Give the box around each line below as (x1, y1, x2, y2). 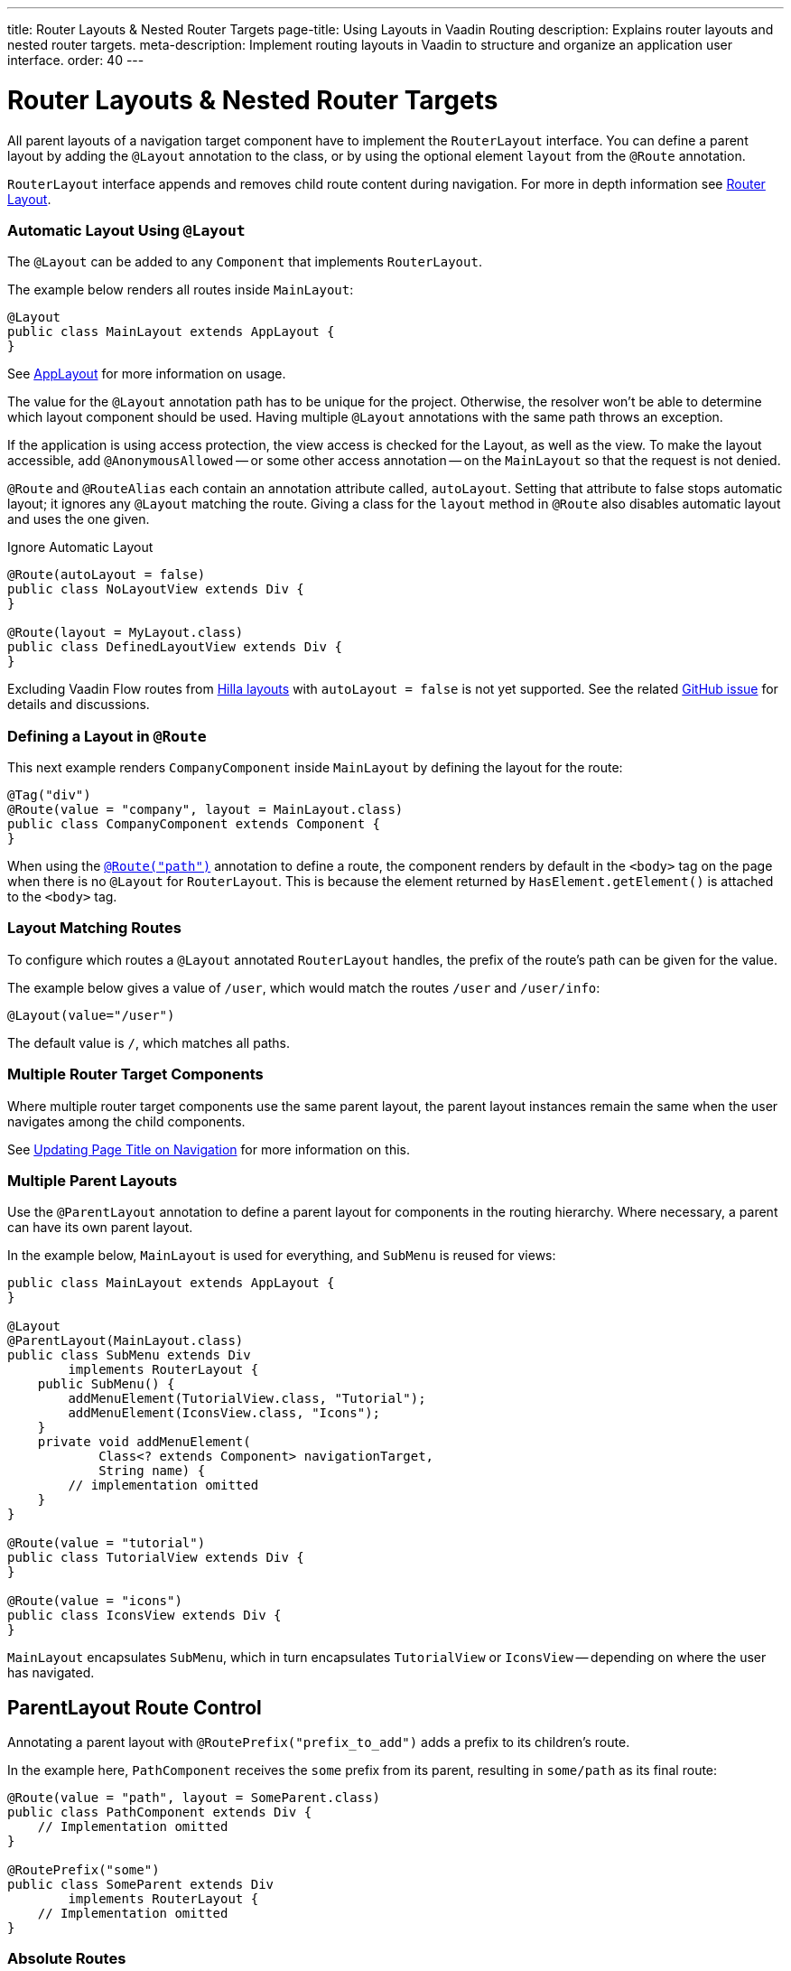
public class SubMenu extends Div (7, 1348, 251, 1363)
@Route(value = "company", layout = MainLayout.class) (7, 802, 404, 817)
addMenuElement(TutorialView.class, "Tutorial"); (68, 1391, 426, 1406)
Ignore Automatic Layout (7, 539, 154, 556)
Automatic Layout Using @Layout (7, 220, 246, 239)
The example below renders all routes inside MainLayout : (7, 282, 354, 298)
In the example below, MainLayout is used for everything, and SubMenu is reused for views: (7, 1247, 556, 1264)
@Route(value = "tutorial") (7, 1536, 206, 1551)
